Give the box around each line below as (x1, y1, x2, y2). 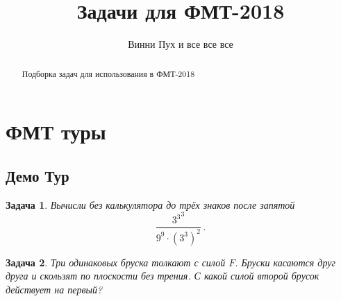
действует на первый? (6, 282, 103, 296)
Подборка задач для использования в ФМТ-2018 (22, 67, 195, 79)
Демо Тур (6, 164, 69, 186)
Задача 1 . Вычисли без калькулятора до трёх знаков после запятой (6, 197, 295, 212)
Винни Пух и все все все (128, 37, 233, 51)
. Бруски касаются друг (235, 255, 335, 269)
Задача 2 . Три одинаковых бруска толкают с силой (6, 255, 226, 269)
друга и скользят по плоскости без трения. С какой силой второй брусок (6, 268, 319, 283)
